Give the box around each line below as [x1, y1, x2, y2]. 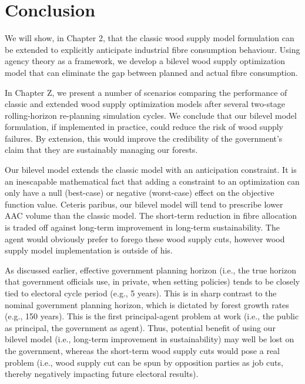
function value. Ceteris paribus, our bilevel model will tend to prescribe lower [5, 198, 283, 210]
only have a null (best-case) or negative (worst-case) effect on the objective [5, 186, 274, 199]
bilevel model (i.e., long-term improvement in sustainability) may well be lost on [5, 333, 294, 345]
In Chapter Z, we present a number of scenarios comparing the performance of [5, 86, 287, 98]
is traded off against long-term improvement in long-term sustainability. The [5, 221, 280, 233]
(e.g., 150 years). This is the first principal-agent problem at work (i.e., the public [5, 310, 299, 322]
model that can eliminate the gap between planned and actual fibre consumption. [5, 66, 298, 78]
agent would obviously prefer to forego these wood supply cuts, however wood [5, 232, 285, 245]
